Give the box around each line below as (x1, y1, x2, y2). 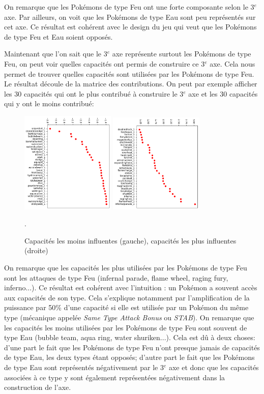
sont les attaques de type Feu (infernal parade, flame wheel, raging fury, (4, 272, 228, 283)
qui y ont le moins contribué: (4, 98, 94, 109)
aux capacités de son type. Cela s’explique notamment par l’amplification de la (4, 292, 250, 302)
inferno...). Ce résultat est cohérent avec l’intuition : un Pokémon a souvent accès (4, 282, 257, 293)
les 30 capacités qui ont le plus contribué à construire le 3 (4, 88, 184, 99)
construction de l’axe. (4, 382, 71, 392)
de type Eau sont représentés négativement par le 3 (4, 361, 164, 372)
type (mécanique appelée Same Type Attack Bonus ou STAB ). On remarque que (4, 312, 254, 322)
